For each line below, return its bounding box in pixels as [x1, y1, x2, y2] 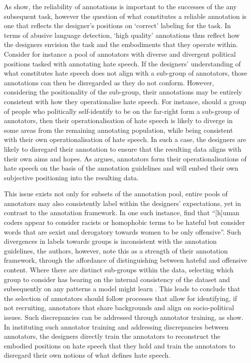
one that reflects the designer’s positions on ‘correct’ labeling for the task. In [4, 20, 231, 31]
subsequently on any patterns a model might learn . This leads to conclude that [4, 284, 240, 294]
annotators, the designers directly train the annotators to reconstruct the [4, 331, 221, 341]
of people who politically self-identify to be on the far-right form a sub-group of [4, 106, 239, 116]
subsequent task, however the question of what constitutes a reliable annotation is [4, 11, 247, 21]
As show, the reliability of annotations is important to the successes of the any [4, 1, 237, 11]
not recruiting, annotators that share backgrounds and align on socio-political [4, 302, 234, 313]
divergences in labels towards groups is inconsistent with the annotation [4, 236, 217, 246]
